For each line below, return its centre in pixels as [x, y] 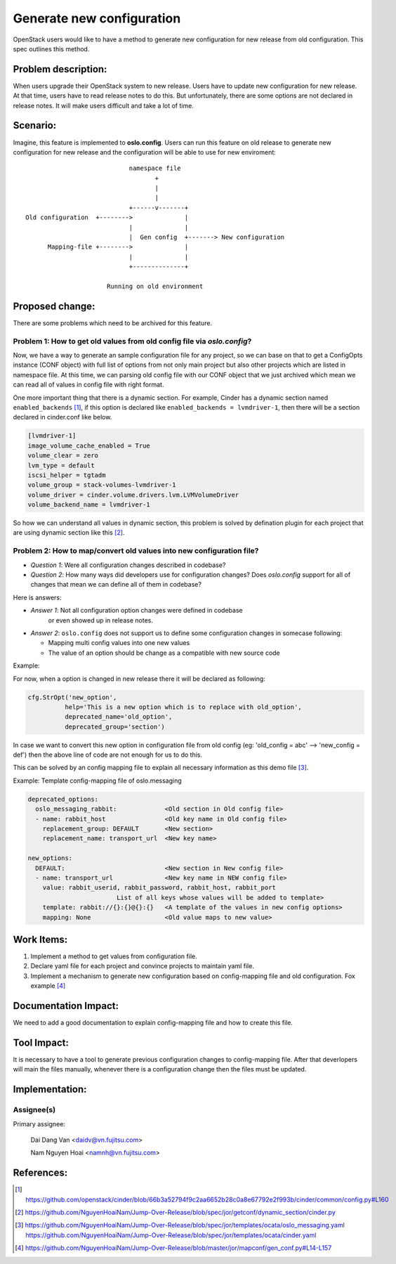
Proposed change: [54, 306]
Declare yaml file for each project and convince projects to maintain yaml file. [142, 966]
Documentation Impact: [66, 1006]
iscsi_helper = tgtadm [67, 475]
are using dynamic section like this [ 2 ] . [69, 533]
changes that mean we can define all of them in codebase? [116, 585]
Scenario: [35, 125]
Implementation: [50, 1089]
